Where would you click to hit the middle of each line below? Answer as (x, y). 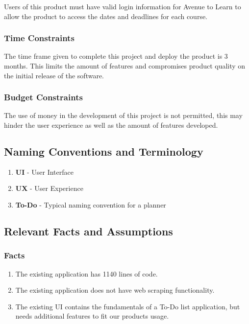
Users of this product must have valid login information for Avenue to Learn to (123, 6)
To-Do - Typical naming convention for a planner (91, 204)
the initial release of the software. (54, 75)
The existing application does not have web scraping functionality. (115, 290)
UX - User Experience (49, 188)
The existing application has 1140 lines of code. (87, 273)
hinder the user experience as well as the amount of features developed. (111, 125)
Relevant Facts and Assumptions (88, 231)
